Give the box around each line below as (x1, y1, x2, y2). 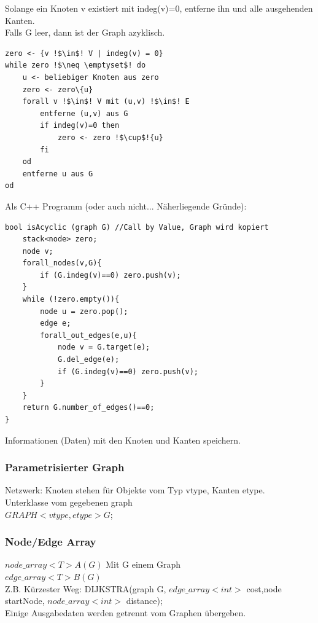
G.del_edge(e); (57, 355, 120, 364)
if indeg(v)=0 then (40, 121, 120, 130)
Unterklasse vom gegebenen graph (5, 496, 133, 508)
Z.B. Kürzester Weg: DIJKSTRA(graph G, (5, 582, 166, 595)
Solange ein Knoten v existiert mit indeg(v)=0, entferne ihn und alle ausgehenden (5, 2, 313, 14)
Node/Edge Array (5, 534, 96, 549)
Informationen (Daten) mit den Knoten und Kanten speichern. (5, 433, 241, 446)
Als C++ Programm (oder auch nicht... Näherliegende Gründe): (5, 199, 247, 212)
